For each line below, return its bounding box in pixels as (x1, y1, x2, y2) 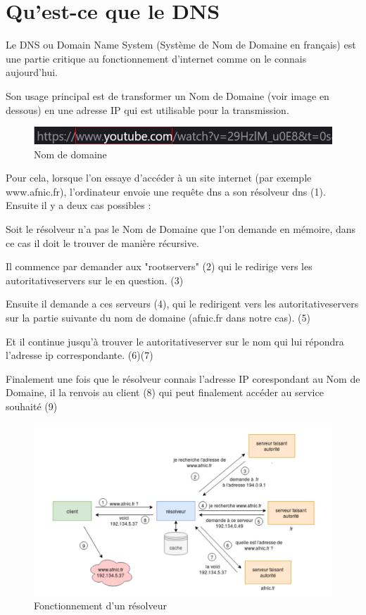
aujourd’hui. (6, 65, 58, 80)
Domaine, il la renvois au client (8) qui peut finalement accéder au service (6, 385, 324, 400)
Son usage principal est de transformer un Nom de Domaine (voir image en (6, 88, 329, 103)
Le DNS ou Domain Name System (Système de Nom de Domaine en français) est (6, 37, 356, 52)
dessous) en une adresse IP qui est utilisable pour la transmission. (6, 102, 289, 117)
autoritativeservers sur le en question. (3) (6, 272, 184, 287)
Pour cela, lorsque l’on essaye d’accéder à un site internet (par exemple (6, 170, 312, 185)
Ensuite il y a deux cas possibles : (6, 198, 151, 213)
